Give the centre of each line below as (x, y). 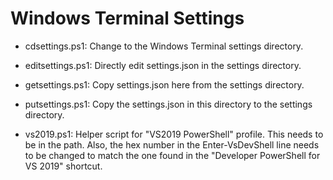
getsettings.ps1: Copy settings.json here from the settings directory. (164, 84)
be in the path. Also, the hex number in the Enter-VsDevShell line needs (172, 144)
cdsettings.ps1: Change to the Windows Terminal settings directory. (164, 46)
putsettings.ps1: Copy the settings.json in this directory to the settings (168, 104)
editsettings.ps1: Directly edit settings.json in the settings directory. (163, 65)
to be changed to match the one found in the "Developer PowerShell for (172, 155)
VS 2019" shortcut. (63, 166)
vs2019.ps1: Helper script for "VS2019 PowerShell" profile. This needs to (174, 134)
